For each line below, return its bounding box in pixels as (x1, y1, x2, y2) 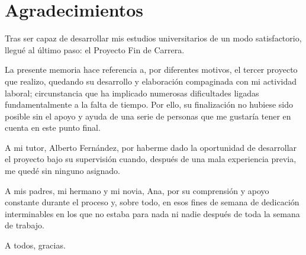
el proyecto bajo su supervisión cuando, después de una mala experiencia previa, (5, 153, 297, 165)
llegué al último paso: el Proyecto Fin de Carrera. (5, 43, 185, 56)
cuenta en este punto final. (5, 121, 101, 134)
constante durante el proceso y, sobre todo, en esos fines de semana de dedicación (5, 196, 299, 208)
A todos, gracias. (5, 239, 66, 251)
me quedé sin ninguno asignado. (5, 164, 121, 177)
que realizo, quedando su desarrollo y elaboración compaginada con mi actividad (5, 75, 297, 87)
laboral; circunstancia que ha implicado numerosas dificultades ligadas (5, 86, 259, 99)
